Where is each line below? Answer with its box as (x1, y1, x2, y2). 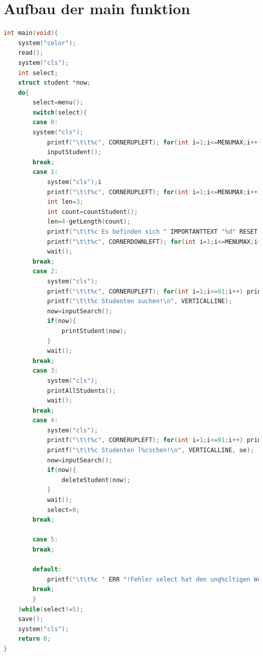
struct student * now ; (18, 79, 91, 87)
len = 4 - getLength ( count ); (47, 218, 131, 226)
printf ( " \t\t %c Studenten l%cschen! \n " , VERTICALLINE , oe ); (47, 447, 254, 454)
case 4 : (32, 417, 58, 424)
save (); (18, 615, 44, 623)
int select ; (18, 69, 58, 77)
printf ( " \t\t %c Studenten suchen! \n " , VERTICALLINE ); (47, 298, 233, 305)
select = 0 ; (47, 506, 80, 514)
